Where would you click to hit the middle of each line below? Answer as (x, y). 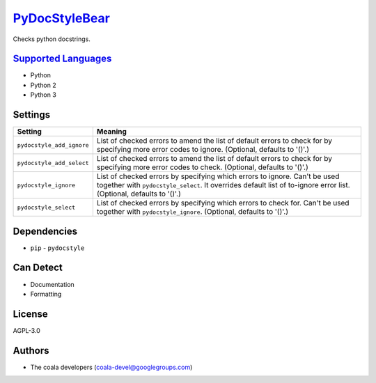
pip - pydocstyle (57, 248)
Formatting (46, 294)
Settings (32, 115)
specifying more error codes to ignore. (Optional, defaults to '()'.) (203, 150)
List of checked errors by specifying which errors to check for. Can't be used (223, 203)
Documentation (52, 284)
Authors (31, 351)
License (30, 314)
